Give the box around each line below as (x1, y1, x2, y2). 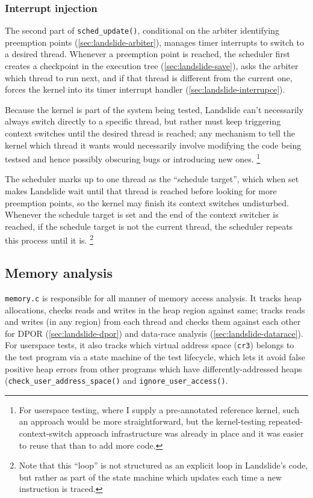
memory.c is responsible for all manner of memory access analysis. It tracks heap (5, 291, 302, 304)
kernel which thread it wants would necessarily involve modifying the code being (5, 138, 302, 151)
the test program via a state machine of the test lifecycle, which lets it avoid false (5, 350, 305, 363)
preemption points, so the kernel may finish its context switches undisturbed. (5, 196, 289, 209)
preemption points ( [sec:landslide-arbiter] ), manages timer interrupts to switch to (5, 35, 304, 48)
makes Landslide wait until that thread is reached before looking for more (5, 185, 277, 197)
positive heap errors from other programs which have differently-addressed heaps (5, 362, 302, 375)
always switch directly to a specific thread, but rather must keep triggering (5, 115, 281, 128)
